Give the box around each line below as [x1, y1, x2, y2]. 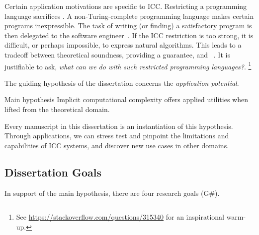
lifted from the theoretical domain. [4, 104, 110, 114]
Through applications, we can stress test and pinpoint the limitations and [4, 130, 229, 141]
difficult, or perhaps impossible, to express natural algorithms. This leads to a [4, 40, 242, 50]
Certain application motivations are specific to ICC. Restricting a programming [4, 1, 247, 11]
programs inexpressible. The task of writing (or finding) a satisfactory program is [4, 20, 252, 31]
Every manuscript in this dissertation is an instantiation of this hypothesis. [4, 120, 233, 131]
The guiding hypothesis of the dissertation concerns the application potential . [4, 77, 239, 88]
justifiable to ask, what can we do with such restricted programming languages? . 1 [4, 59, 252, 71]
